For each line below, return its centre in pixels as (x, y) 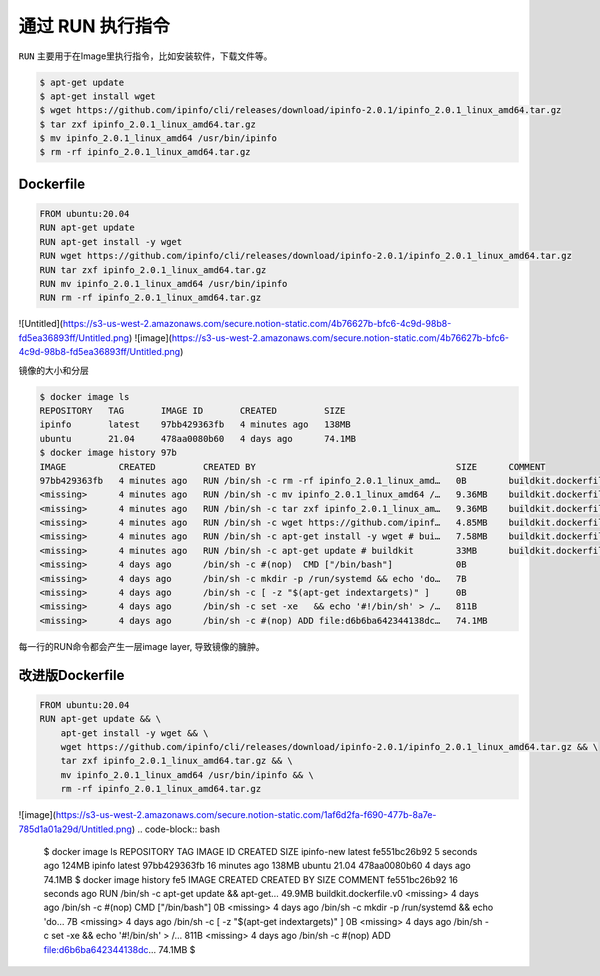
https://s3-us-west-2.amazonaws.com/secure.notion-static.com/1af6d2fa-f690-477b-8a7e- (246, 815)
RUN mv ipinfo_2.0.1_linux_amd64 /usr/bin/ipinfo (163, 284)
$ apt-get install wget (98, 96)
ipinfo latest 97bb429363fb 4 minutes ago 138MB (195, 424)
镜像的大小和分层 (53, 370)
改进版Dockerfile (71, 675)
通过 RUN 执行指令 (94, 26)
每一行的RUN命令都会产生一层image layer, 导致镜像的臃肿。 (141, 646)
